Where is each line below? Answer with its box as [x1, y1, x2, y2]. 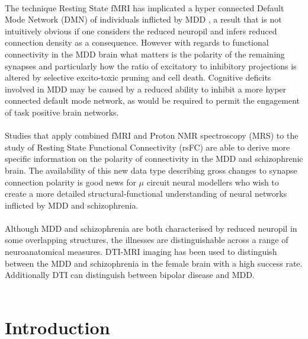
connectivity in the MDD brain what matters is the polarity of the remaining [5, 47, 285, 60]
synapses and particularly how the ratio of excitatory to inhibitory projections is [5, 59, 297, 72]
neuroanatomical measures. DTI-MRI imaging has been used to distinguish [5, 245, 277, 258]
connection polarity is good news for [5, 175, 136, 188]
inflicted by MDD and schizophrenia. [5, 199, 139, 211]
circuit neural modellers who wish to [146, 175, 279, 188]
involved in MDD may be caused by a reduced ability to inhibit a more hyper [5, 82, 287, 95]
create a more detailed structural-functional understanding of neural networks [5, 187, 287, 200]
